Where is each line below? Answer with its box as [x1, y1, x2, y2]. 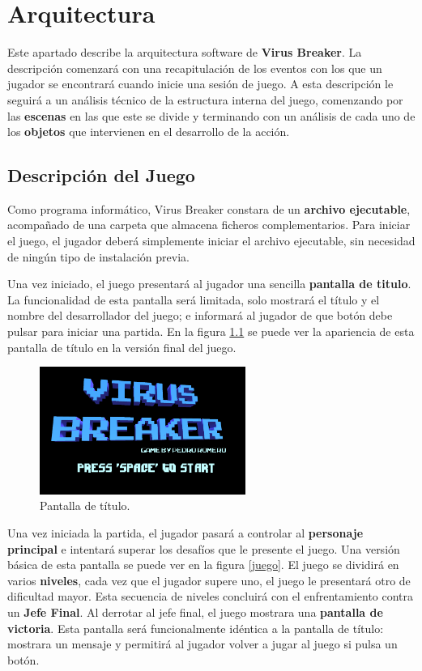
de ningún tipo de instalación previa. [7, 248, 190, 265]
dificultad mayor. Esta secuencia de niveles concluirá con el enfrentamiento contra [7, 588, 414, 605]
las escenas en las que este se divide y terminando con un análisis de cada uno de [7, 107, 416, 124]
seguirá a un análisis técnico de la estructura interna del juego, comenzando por [7, 91, 403, 108]
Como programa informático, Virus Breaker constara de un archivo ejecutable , [7, 200, 411, 217]
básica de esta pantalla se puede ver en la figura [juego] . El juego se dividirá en [7, 556, 399, 573]
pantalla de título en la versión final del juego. [7, 338, 237, 355]
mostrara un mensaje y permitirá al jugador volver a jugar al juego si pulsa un [7, 635, 398, 652]
